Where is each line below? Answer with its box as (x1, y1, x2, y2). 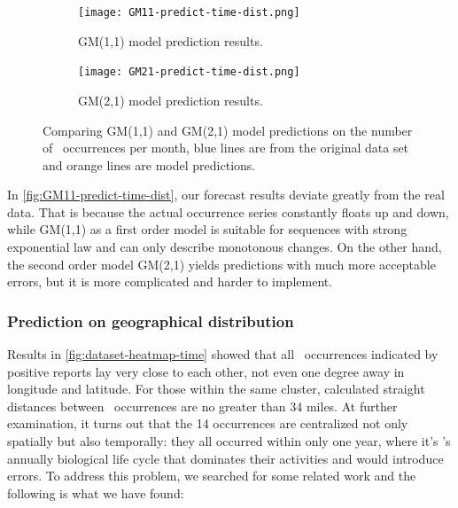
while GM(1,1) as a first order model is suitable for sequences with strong (7, 220, 408, 238)
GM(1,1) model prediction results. (78, 31, 263, 50)
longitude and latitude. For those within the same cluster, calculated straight (7, 379, 425, 398)
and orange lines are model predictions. (43, 155, 256, 174)
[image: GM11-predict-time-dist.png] (78, 6, 300, 19)
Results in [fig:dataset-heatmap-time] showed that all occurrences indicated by (7, 345, 439, 363)
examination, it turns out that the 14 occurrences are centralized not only (7, 414, 408, 433)
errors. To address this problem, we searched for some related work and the (7, 466, 416, 485)
